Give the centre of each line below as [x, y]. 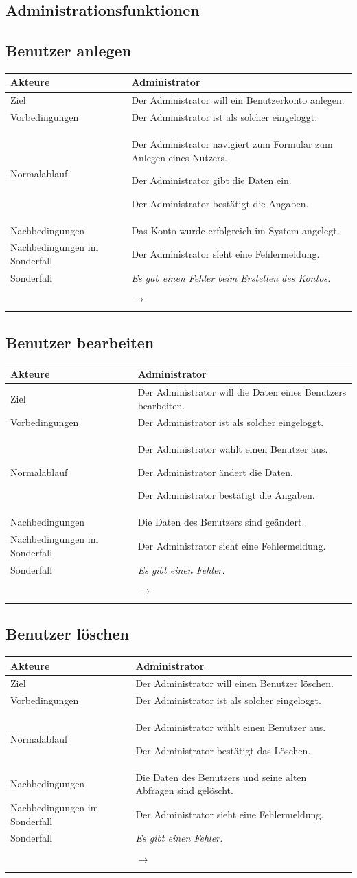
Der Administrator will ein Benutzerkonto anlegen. [238, 100]
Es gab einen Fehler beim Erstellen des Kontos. [231, 277]
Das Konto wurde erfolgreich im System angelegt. [235, 230]
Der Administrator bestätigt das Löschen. [223, 750]
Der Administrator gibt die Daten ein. [211, 180]
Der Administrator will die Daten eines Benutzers [242, 391]
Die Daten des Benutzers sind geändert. [221, 522]
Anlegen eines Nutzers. [179, 157]
